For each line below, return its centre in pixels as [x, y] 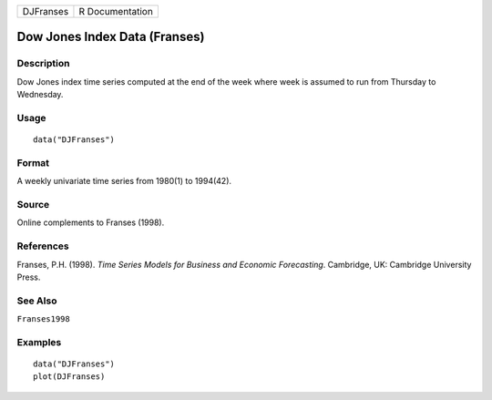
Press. [29, 277]
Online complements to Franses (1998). [91, 222]
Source [33, 205]
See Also [37, 301]
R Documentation [116, 11]
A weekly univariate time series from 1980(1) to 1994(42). [124, 181]
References [43, 246]
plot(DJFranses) [69, 377]
